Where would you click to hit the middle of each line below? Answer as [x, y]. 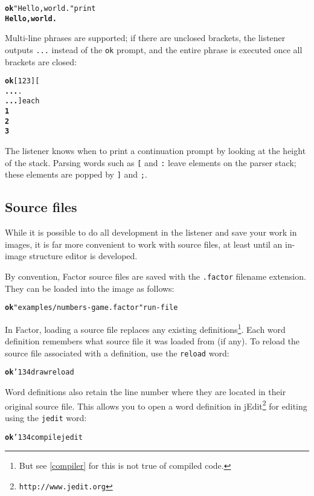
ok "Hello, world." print [50, 8]
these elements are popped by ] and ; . [76, 174]
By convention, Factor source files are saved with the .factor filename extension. [155, 276]
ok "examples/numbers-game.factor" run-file [91, 308]
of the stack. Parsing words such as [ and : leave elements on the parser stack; [151, 162]
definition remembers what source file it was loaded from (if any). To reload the [152, 341]
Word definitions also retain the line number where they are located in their [146, 392]
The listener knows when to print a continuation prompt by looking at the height [155, 151]
